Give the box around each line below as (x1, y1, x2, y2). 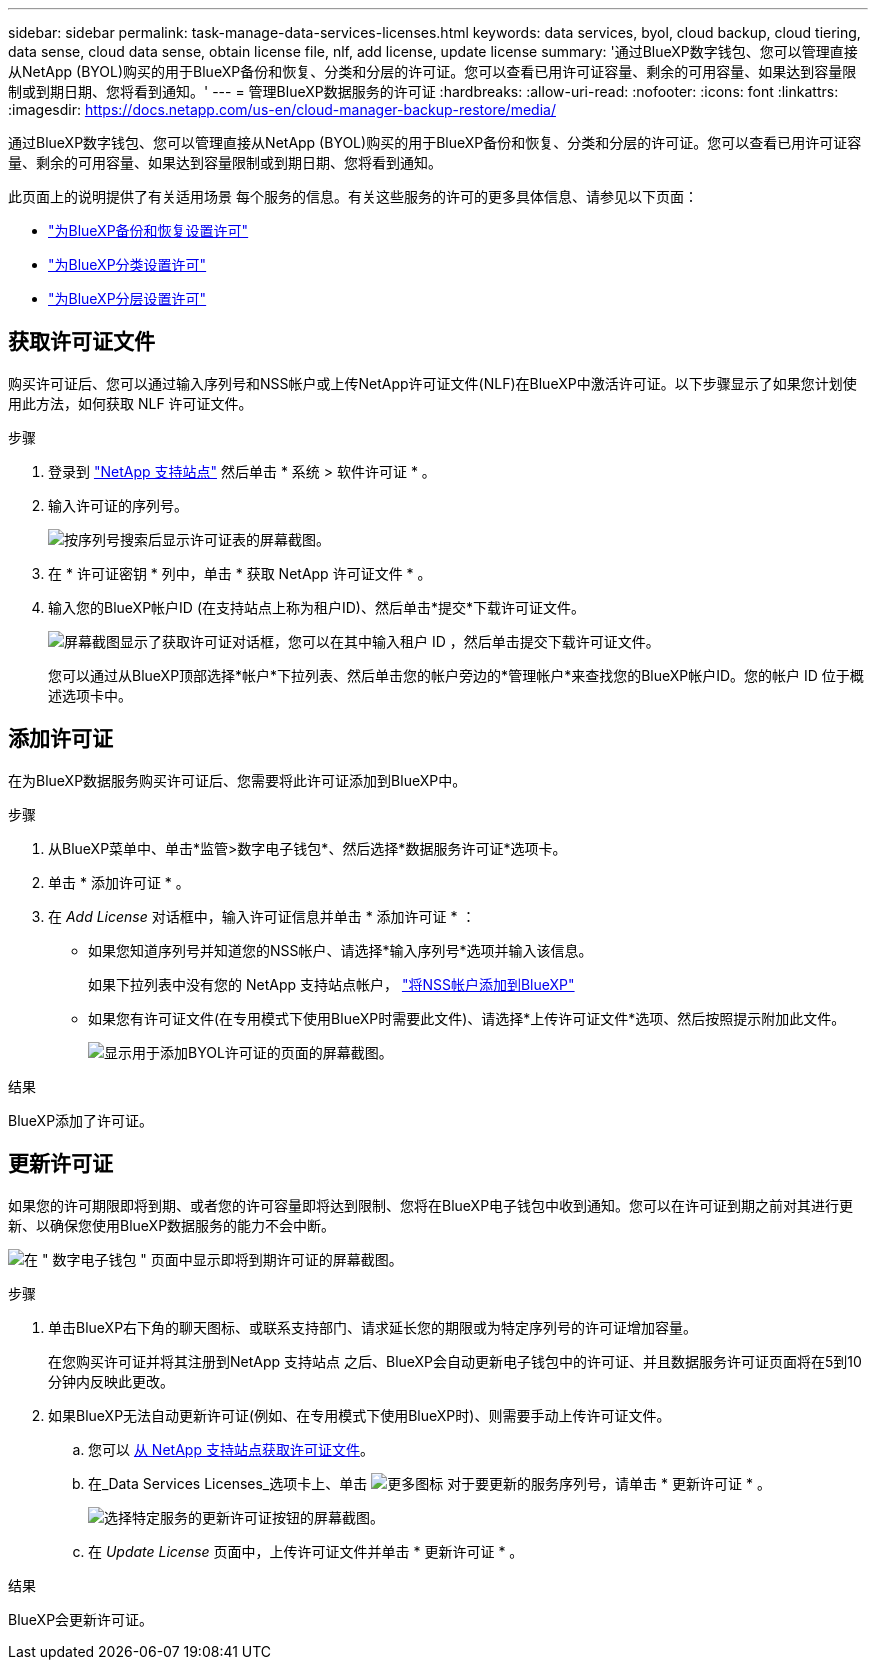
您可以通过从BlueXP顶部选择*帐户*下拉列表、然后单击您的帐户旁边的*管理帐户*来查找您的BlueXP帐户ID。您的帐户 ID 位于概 (48, 666, 864, 684)
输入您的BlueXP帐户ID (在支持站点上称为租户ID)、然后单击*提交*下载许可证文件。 (48, 598, 585, 616)
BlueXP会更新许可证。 (8, 1610, 154, 1628)
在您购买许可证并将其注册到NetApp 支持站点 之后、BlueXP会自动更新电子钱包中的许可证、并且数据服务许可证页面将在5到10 (48, 1352, 862, 1370)
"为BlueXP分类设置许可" (48, 256, 207, 273)
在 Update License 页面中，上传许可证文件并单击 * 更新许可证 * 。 (88, 1542, 524, 1560)
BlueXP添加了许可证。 (8, 1111, 154, 1129)
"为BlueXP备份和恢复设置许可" (48, 222, 249, 239)
